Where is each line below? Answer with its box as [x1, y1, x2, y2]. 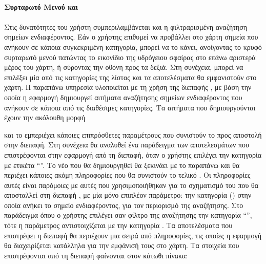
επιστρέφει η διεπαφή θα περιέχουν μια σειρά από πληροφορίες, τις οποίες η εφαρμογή [4, 230, 262, 240]
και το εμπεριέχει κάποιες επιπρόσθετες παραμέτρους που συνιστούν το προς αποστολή [4, 129, 262, 140]
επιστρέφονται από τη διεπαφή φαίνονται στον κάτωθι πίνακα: [4, 250, 188, 260]
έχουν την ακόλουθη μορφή [4, 112, 86, 123]
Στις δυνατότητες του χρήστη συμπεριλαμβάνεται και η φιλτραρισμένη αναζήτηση [4, 21, 248, 32]
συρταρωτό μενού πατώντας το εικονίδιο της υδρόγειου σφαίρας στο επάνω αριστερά [4, 51, 256, 62]
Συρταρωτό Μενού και [4, 1, 78, 12]
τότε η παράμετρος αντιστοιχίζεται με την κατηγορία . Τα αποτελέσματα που [4, 220, 233, 231]
